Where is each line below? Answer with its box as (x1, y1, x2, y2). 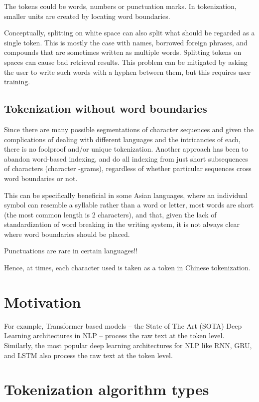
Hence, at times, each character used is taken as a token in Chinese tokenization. (4, 262, 251, 273)
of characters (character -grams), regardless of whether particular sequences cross (4, 163, 252, 174)
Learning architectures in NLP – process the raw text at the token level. (4, 330, 225, 341)
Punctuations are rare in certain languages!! (4, 245, 138, 256)
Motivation (4, 291, 81, 312)
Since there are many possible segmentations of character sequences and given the (4, 124, 254, 134)
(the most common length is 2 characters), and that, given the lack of (4, 209, 217, 219)
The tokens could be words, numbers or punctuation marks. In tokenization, (4, 1, 237, 11)
